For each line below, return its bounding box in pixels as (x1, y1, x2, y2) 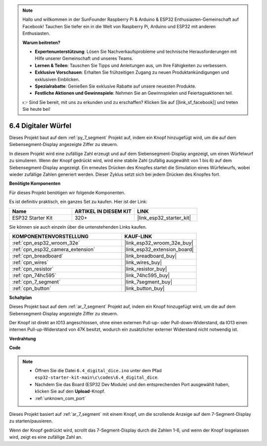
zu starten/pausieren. (9, 418, 53, 424)
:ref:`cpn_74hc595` (12, 272, 56, 279)
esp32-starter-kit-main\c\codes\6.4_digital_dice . (35, 374, 159, 381)
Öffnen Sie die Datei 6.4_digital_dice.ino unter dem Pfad (35, 368, 162, 374)
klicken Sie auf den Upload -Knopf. (35, 389, 105, 395)
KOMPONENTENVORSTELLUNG (12, 233, 89, 240)
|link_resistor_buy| (124, 265, 167, 272)
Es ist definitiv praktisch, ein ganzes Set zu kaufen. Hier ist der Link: (9, 198, 148, 205)
